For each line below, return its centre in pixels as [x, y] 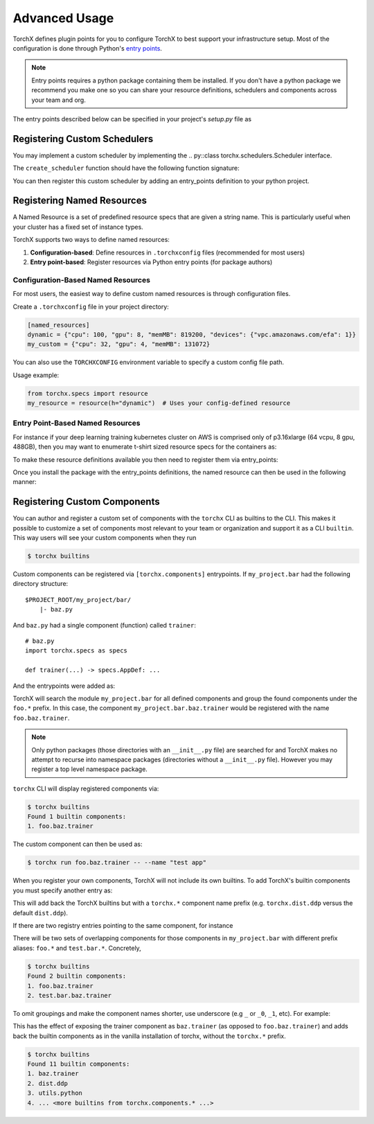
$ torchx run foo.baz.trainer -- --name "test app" [117, 863]
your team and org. [59, 100]
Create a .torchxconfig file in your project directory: [91, 306]
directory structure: [41, 584]
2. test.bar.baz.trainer [70, 995]
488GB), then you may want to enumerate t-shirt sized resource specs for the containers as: [145, 447]
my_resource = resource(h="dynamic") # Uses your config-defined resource [159, 403]
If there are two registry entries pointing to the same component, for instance [123, 925]
